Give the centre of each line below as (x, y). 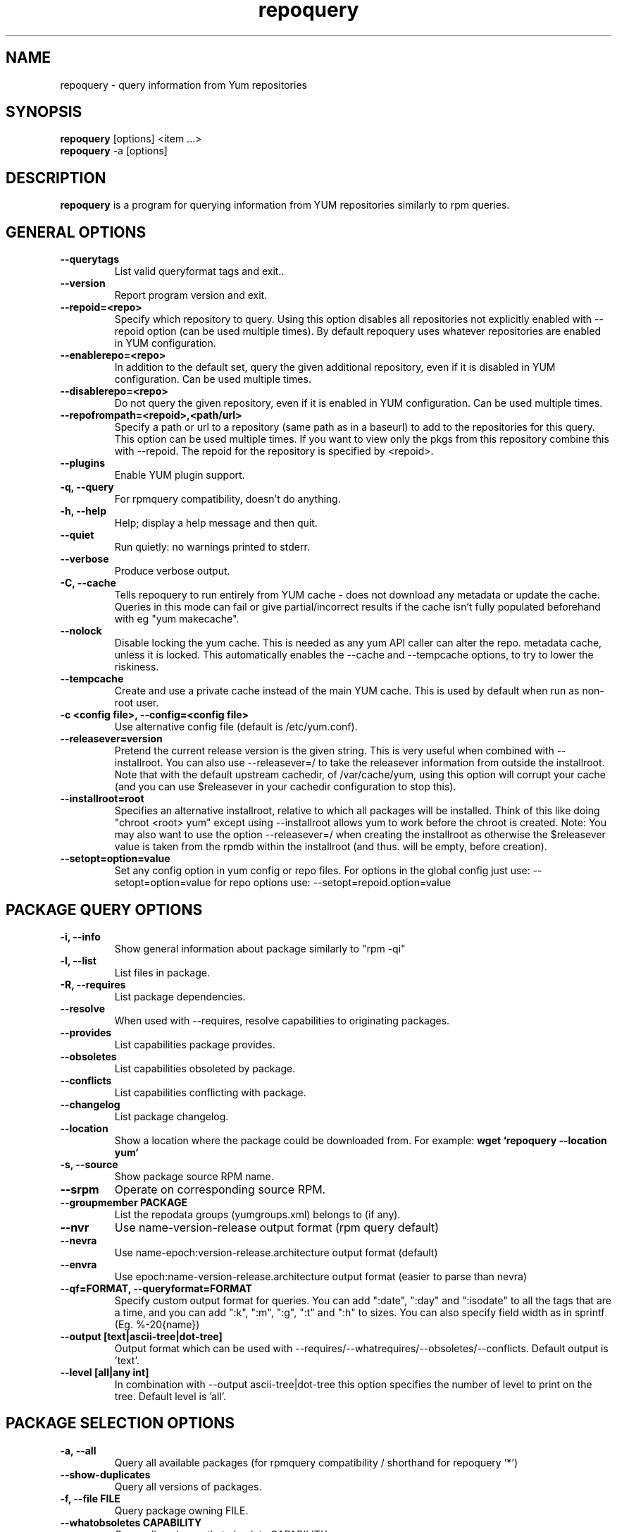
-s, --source (89, 1164)
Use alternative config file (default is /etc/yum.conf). (236, 727)
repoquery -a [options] (114, 151)
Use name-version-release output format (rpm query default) (277, 1227)
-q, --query (87, 487)
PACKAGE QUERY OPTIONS (104, 909)
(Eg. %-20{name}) (157, 1324)
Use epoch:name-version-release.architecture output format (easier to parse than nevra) (321, 1276)
